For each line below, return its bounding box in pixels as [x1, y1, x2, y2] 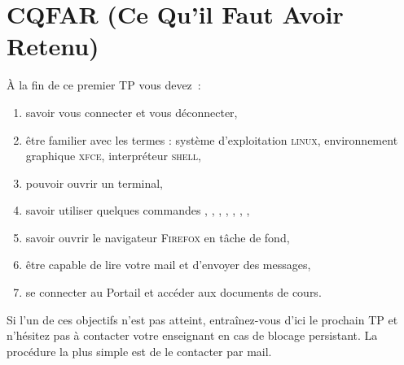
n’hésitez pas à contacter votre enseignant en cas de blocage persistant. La [7, 327, 378, 344]
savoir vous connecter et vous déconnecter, [25, 103, 238, 120]
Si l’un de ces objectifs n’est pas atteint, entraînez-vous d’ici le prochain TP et [7, 311, 398, 328]
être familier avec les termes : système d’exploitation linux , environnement [25, 131, 398, 148]
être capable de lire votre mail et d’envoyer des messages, [25, 256, 311, 273]
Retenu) [7, 29, 99, 63]
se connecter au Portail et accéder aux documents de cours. [25, 284, 322, 301]
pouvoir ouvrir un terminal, [25, 174, 164, 191]
